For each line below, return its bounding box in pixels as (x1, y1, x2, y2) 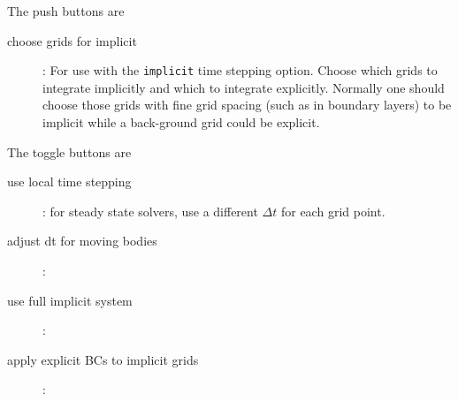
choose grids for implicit (7, 31, 137, 49)
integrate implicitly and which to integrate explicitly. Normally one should (42, 78, 445, 96)
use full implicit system (7, 291, 133, 309)
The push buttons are (7, 2, 125, 19)
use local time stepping (7, 172, 132, 191)
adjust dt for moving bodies (7, 231, 157, 250)
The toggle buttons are (7, 142, 132, 161)
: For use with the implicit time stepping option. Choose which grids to (42, 61, 438, 79)
